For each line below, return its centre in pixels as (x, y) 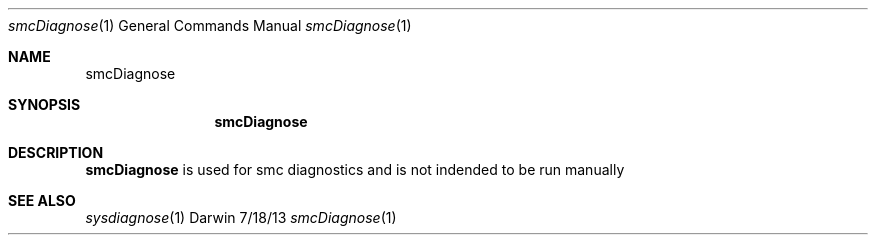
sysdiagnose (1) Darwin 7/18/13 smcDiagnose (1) (241, 217)
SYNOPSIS (44, 104)
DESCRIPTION (56, 152)
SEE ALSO (42, 200)
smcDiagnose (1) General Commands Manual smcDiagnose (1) (210, 25)
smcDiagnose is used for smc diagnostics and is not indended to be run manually (355, 169)
